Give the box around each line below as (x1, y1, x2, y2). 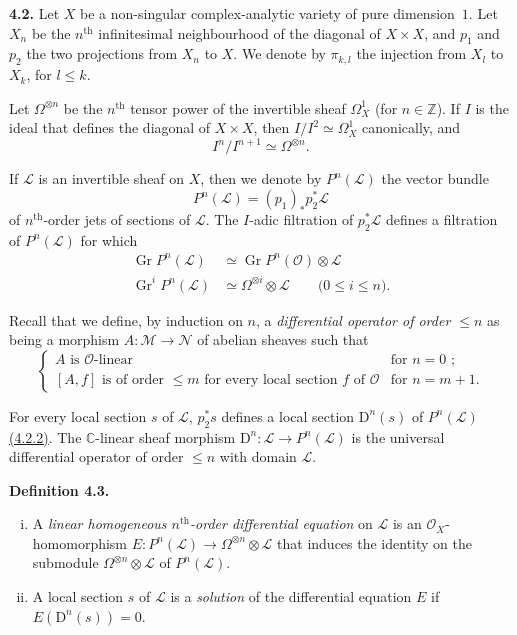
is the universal (351, 426, 445, 447)
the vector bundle (381, 168, 489, 189)
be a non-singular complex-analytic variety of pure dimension (80, 3, 455, 23)
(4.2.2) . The (9, 426, 82, 447)
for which (80, 229, 138, 250)
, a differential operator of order (256, 309, 451, 330)
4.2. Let (9, 3, 60, 23)
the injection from (356, 43, 467, 64)
